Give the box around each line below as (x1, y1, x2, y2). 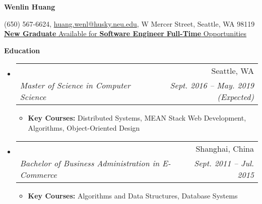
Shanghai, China (195, 142, 254, 154)
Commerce (20, 168, 57, 180)
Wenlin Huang (4, 2, 55, 12)
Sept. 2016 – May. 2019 (170, 79, 254, 91)
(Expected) (217, 91, 254, 103)
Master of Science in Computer (20, 79, 130, 91)
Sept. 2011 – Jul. (194, 157, 254, 169)
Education (4, 45, 40, 55)
